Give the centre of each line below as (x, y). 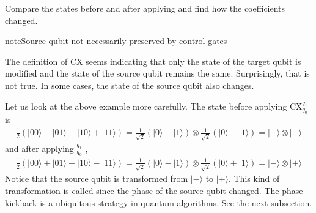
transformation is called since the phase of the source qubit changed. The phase (154, 191)
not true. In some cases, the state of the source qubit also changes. (130, 85)
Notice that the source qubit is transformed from (97, 178)
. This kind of (254, 178)
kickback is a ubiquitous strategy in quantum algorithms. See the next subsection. (159, 202)
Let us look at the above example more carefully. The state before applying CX (154, 106)
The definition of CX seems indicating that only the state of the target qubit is (153, 61)
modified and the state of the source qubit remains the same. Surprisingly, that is (157, 73)
